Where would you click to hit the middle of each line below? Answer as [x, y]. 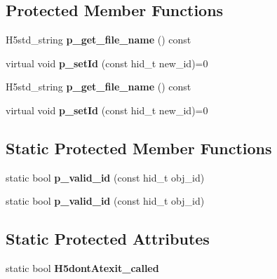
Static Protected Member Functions [139, 148]
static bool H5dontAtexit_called [82, 268]
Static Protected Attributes [108, 239]
